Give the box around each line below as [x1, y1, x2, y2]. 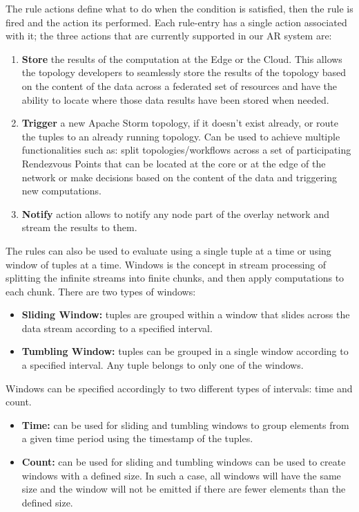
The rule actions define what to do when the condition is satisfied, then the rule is [6, 1, 353, 15]
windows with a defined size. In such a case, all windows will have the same [21, 468, 341, 482]
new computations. [21, 183, 101, 198]
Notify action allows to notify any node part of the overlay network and [21, 206, 329, 221]
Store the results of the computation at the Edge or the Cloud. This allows [21, 51, 342, 66]
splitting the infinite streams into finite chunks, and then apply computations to [6, 271, 345, 285]
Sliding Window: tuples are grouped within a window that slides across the [21, 307, 350, 322]
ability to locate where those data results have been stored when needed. [21, 92, 329, 107]
